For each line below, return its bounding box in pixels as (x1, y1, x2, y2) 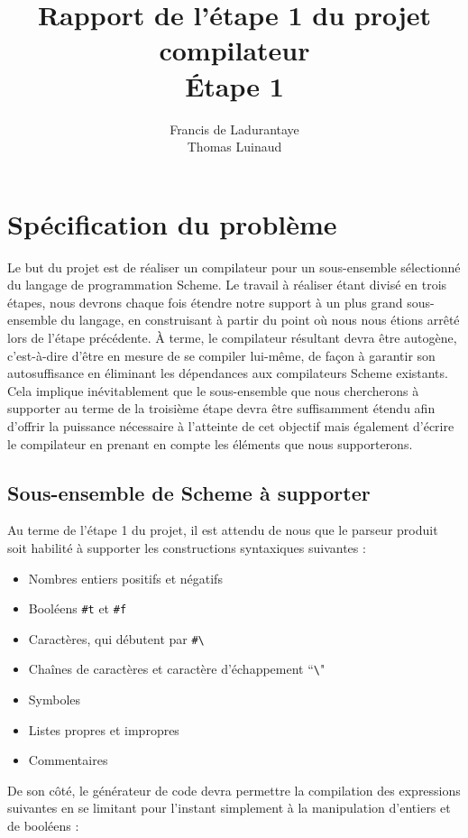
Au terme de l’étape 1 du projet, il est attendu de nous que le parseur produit (7, 520, 438, 539)
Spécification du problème (7, 205, 337, 242)
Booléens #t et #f (28, 599, 127, 618)
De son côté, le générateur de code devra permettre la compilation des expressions (7, 780, 461, 799)
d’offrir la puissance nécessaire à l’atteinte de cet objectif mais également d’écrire (7, 416, 454, 435)
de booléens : (7, 816, 79, 835)
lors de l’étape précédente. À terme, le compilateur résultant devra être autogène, (7, 328, 457, 346)
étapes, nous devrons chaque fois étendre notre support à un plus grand (7, 292, 403, 311)
